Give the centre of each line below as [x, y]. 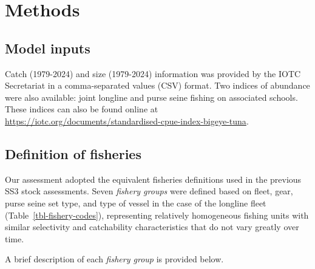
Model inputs [48, 48]
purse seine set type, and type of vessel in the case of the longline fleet [136, 203]
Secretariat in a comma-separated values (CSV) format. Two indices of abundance [157, 85]
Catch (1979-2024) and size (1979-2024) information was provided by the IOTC [153, 73]
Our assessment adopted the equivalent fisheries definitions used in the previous [153, 179]
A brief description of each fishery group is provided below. [114, 259]
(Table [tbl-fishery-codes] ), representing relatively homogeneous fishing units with [157, 215]
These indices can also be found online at [82, 109]
